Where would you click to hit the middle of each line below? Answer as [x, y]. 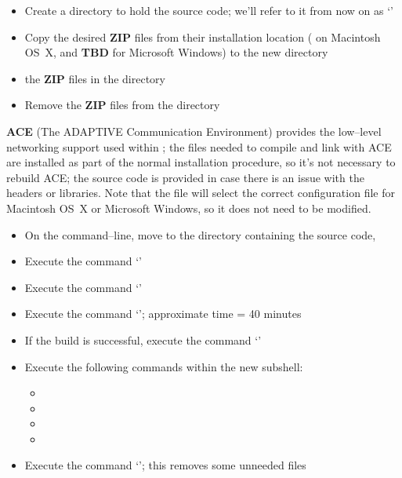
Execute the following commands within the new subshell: [164, 366]
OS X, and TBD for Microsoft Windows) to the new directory [176, 52]
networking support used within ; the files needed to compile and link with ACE [199, 146]
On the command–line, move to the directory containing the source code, [200, 234]
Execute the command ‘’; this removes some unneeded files [165, 465]
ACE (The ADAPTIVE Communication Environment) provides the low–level [194, 131]
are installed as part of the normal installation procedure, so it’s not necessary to [201, 162]
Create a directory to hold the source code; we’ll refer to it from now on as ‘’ [209, 10]
